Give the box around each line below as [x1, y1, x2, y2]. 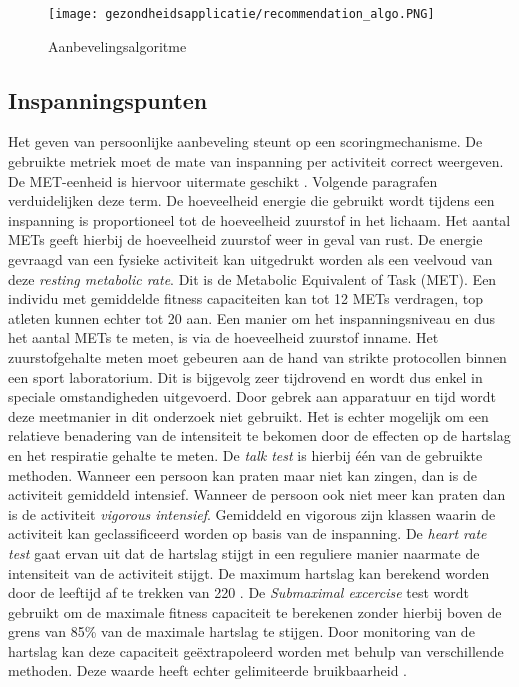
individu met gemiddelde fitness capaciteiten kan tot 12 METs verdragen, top [8, 288, 483, 309]
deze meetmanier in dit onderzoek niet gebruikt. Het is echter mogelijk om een [8, 405, 489, 426]
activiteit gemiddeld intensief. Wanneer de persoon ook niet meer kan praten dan [8, 484, 506, 505]
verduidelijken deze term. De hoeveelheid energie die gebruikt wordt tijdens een [8, 190, 495, 211]
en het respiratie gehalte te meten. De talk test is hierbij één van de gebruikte [8, 444, 483, 465]
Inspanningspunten [8, 84, 208, 115]
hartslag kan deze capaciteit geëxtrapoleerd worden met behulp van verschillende [8, 640, 504, 661]
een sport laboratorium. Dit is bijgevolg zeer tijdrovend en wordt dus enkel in [8, 366, 483, 387]
